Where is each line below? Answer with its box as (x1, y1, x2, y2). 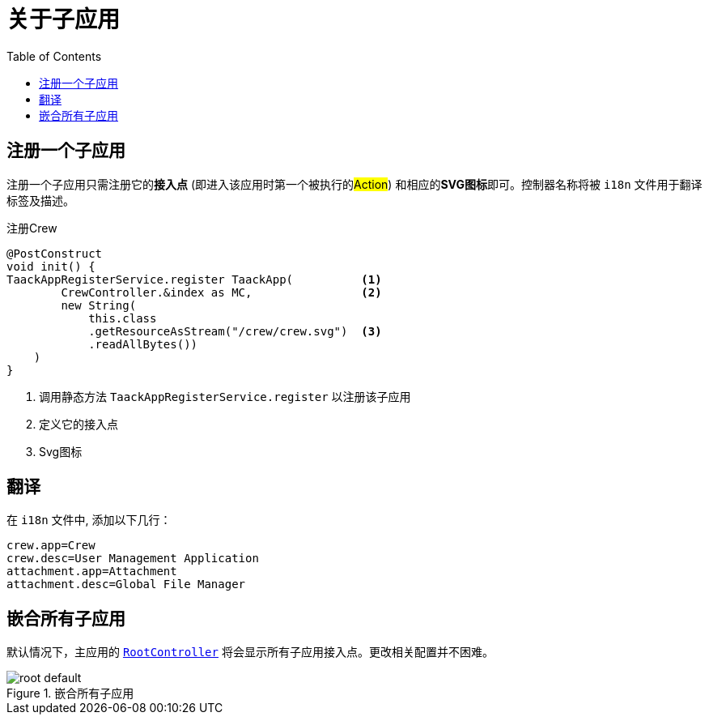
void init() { (6, 259, 96, 273)
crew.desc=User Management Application (6, 552, 259, 565)
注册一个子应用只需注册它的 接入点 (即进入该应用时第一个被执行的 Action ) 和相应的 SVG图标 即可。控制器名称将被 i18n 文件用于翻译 (6, 177, 703, 191)
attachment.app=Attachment (6, 565, 177, 578)
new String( (61, 298, 137, 312)
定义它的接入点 (39, 416, 118, 431)
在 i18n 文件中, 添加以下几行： (6, 513, 172, 527)
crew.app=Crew (6, 539, 96, 552)
